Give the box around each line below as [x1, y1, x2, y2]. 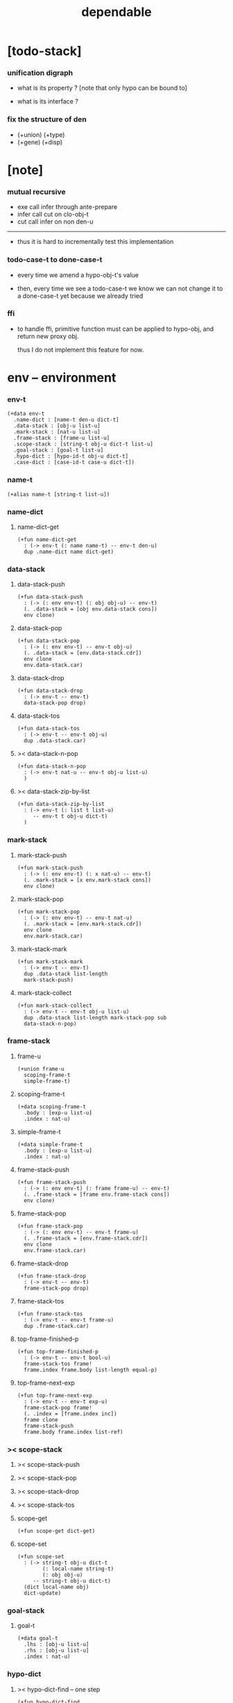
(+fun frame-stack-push [17, 1178, 87, 1185]
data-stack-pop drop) [24, 700, 87, 707]
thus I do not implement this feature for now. [17, 345, 144, 354]
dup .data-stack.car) [24, 737, 87, 744]
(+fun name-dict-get [17, 536, 77, 543]
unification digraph [7, 68, 74, 78]
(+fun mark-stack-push [17, 864, 83, 871]
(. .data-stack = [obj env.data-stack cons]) [24, 606, 157, 613]
